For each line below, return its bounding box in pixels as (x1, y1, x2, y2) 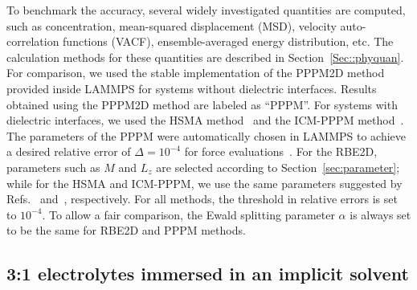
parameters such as (6, 158, 100, 175)
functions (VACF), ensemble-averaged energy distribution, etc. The (63, 33, 394, 50)
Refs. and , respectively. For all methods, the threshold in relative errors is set (6, 190, 398, 207)
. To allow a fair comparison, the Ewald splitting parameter (42, 206, 335, 223)
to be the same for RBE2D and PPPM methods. (6, 222, 246, 239)
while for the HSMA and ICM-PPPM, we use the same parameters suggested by (6, 174, 403, 191)
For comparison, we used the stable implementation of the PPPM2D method (6, 64, 385, 81)
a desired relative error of (6, 143, 131, 160)
